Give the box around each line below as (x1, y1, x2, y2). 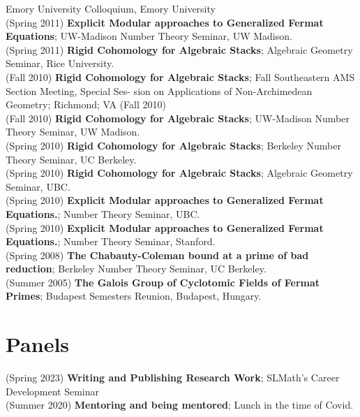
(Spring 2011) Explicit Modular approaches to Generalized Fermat (6, 15, 324, 29)
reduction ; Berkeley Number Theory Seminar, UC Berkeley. (6, 261, 267, 276)
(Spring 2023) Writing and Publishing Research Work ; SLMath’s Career (6, 370, 340, 385)
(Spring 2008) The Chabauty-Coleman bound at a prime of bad (6, 247, 309, 262)
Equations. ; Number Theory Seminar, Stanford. (6, 234, 216, 249)
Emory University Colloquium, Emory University (6, 1, 216, 15)
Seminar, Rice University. (6, 56, 114, 71)
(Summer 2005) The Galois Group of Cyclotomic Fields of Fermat (6, 275, 320, 289)
